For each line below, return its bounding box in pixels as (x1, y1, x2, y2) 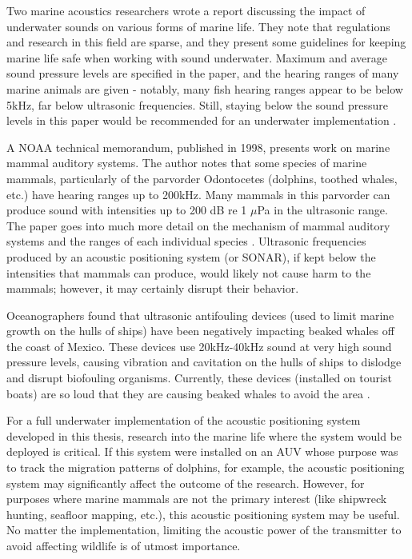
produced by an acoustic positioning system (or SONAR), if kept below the (6, 248, 376, 265)
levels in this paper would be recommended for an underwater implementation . (6, 112, 397, 129)
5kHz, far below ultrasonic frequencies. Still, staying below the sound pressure (6, 96, 389, 113)
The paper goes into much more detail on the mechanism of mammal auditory (6, 217, 390, 234)
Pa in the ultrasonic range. (257, 202, 388, 218)
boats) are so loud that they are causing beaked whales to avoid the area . (6, 385, 370, 401)
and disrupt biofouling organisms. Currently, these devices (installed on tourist (6, 369, 392, 386)
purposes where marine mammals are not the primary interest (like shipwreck (6, 490, 387, 507)
